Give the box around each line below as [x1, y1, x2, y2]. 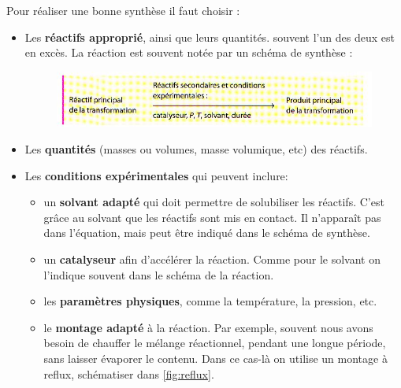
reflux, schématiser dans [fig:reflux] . [43, 365, 214, 382]
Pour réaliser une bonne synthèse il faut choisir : [6, 2, 240, 18]
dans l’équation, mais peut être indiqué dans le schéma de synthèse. [43, 224, 370, 241]
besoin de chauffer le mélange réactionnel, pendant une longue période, [43, 334, 386, 351]
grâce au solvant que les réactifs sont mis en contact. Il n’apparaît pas [43, 209, 381, 225]
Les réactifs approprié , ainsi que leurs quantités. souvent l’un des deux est [24, 28, 395, 45]
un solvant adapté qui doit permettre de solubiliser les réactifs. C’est [43, 194, 384, 210]
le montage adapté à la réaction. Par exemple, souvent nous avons [43, 319, 373, 335]
